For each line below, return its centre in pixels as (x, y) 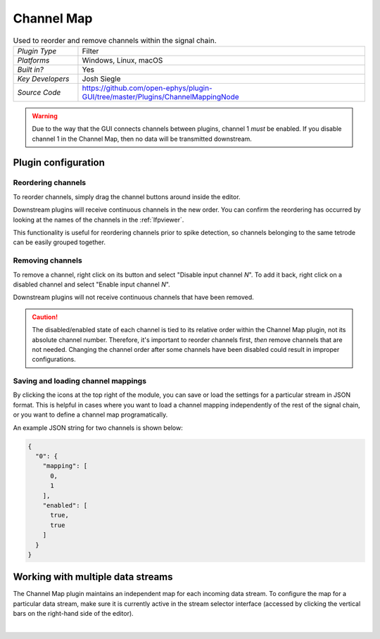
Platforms (33, 60)
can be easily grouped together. (59, 242)
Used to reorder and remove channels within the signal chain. (115, 40)
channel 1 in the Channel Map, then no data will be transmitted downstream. (142, 139)
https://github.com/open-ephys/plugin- (147, 88)
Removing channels (47, 260)
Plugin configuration (59, 162)
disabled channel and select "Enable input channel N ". (91, 284)
